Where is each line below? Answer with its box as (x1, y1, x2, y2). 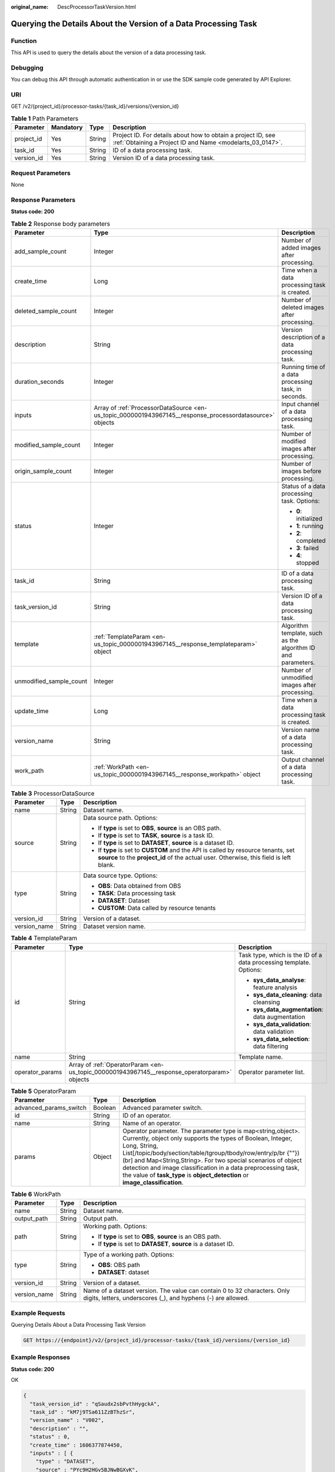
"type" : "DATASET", (35, 1458, 95, 1465)
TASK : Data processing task (98, 889, 176, 897)
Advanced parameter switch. (122, 1103, 203, 1112)
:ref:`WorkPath (94, 762, 135, 771)
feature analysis (253, 983, 297, 992)
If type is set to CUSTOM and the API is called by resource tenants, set (98, 846, 295, 854)
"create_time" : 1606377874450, (29, 1441, 123, 1448)
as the (281, 636, 298, 644)
